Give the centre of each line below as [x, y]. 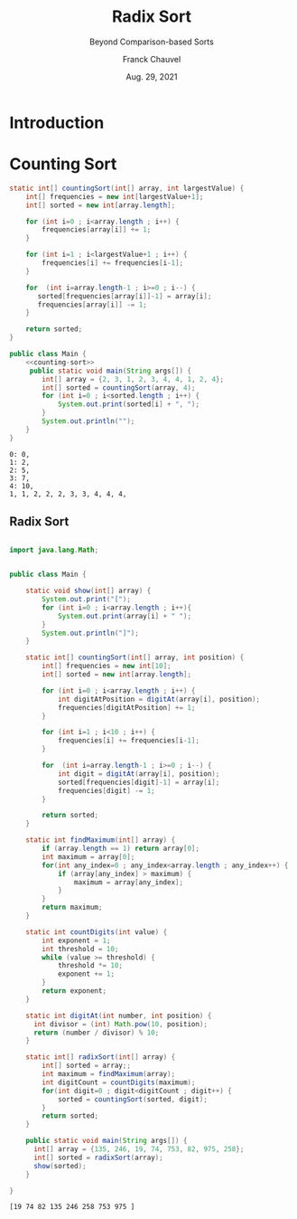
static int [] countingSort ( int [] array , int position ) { [135, 657]
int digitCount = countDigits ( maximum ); [119, 1082]
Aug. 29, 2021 [152, 76]
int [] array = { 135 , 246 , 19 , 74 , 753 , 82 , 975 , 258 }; [139, 1149]
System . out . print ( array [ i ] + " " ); [125, 616]
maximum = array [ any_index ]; [128, 882]
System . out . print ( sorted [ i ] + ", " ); [129, 404]
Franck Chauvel [152, 59]
